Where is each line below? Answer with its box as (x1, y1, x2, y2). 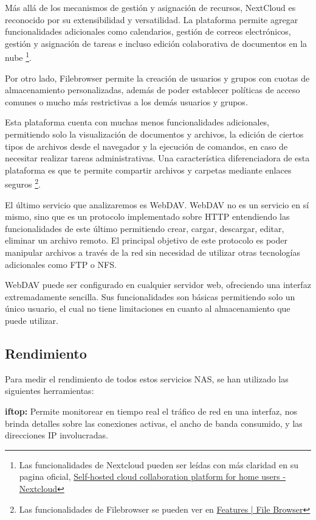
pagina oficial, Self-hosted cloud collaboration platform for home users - (19, 470, 286, 483)
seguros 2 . (5, 176, 41, 191)
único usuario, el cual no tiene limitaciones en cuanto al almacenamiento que (5, 302, 290, 315)
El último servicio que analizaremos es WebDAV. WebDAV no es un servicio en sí (5, 198, 309, 211)
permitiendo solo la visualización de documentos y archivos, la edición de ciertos (5, 128, 304, 140)
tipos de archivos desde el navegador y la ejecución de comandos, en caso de (5, 139, 288, 152)
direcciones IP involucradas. (5, 429, 108, 441)
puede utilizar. (5, 314, 58, 326)
